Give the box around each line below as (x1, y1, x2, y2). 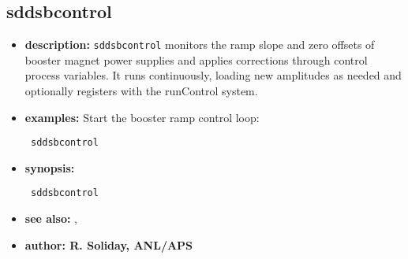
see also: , (24, 210, 77, 227)
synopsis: (24, 159, 75, 176)
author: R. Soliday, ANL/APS (24, 236, 193, 253)
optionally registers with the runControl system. (24, 83, 258, 99)
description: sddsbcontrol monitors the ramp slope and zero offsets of (24, 36, 375, 53)
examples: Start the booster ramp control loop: (24, 109, 260, 125)
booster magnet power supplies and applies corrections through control (24, 51, 368, 68)
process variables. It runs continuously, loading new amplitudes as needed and (24, 67, 402, 83)
